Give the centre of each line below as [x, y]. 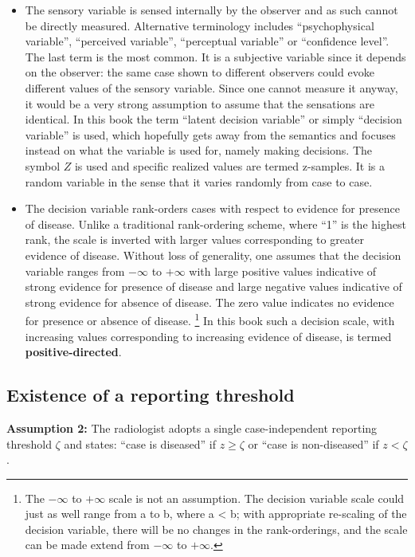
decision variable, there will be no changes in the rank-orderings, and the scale [216, 529]
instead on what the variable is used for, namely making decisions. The [199, 150]
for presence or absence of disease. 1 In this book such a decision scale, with [210, 319]
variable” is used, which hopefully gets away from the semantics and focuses [210, 134]
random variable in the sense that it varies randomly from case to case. [199, 181]
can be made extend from [87, 545]
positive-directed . [73, 352]
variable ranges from [75, 271]
